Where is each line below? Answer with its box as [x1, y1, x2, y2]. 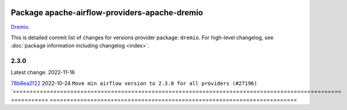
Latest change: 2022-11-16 [11, 69, 75, 76]
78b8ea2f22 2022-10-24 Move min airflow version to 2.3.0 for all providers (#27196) [11, 80, 257, 87]
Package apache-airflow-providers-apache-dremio [11, 8, 203, 18]
